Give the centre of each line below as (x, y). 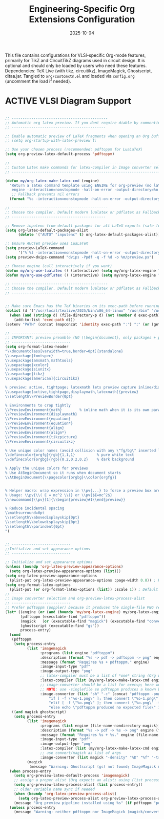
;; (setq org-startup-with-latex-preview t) (51, 141)
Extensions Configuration (82, 19)
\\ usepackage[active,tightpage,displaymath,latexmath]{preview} (72, 392)
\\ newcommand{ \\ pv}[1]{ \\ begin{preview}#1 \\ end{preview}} (65, 499)
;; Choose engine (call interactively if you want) (59, 266)
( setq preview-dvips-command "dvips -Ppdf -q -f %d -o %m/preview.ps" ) (79, 257)
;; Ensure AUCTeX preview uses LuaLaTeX (47, 244)
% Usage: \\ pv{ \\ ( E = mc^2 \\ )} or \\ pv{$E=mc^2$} (59, 495)
